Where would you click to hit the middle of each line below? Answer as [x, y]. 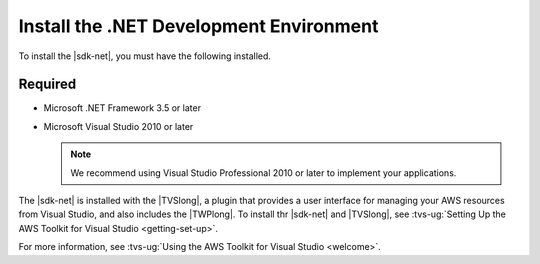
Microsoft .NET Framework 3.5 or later [122, 108]
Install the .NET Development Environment [198, 26]
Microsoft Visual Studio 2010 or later [118, 126]
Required [47, 84]
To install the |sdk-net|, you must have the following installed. [145, 56]
